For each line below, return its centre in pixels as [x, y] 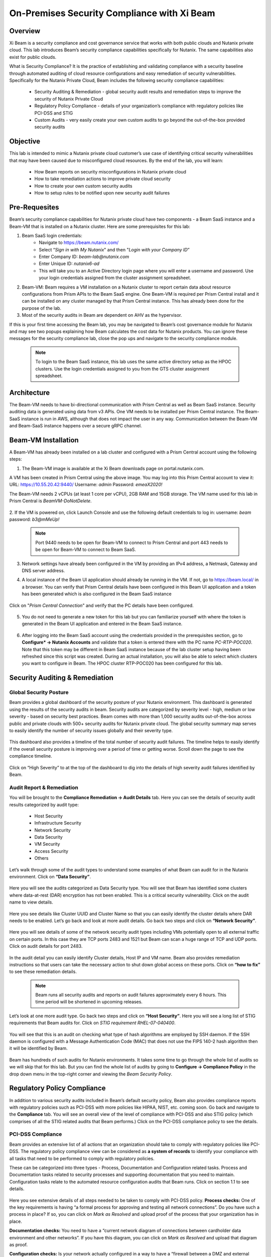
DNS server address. [43, 570]
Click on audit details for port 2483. [46, 946]
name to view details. [31, 902]
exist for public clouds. [33, 57]
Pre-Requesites [34, 207]
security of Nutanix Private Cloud [69, 99]
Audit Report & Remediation [44, 787]
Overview [25, 31]
